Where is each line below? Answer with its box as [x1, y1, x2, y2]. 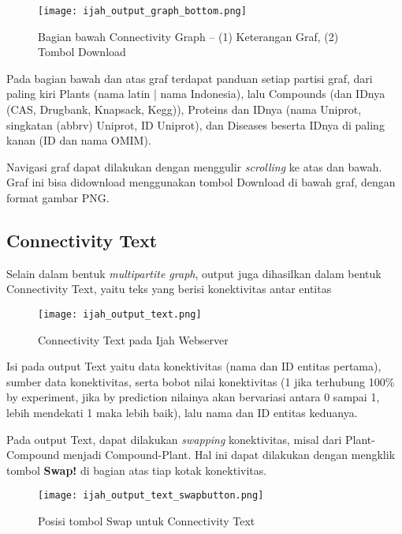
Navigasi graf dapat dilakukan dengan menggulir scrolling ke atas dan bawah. [6, 158, 382, 175]
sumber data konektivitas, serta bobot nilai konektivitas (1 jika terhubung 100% [6, 373, 395, 389]
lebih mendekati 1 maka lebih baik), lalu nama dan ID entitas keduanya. [6, 404, 358, 421]
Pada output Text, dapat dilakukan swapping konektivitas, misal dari [6, 431, 342, 447]
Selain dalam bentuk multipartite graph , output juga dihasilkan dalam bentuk [6, 265, 382, 281]
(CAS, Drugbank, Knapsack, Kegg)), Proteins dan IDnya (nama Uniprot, [6, 101, 362, 118]
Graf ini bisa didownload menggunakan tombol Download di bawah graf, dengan [6, 174, 396, 190]
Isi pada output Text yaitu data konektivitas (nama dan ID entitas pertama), [6, 358, 382, 374]
